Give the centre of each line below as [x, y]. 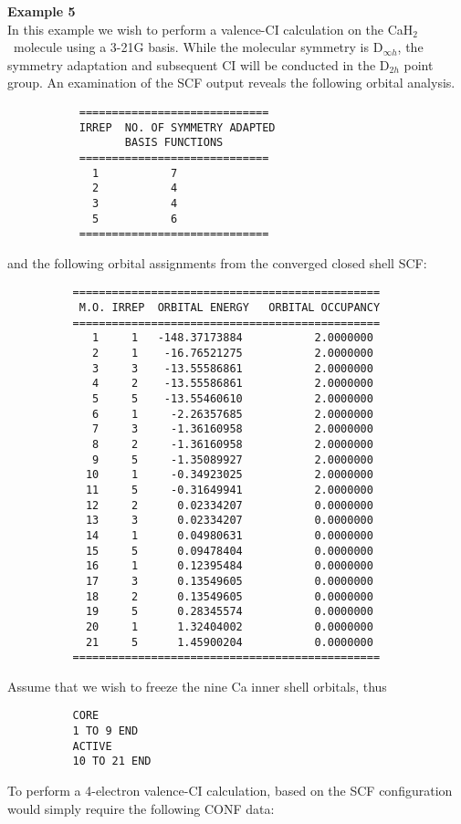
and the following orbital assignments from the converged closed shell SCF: [217, 262]
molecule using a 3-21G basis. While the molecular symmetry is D [198, 47]
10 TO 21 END [112, 761]
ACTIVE [92, 746]
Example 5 [42, 11]
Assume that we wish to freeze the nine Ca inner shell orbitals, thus [197, 686]
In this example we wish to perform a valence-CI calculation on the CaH [210, 29]
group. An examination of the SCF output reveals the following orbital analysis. [231, 83]
